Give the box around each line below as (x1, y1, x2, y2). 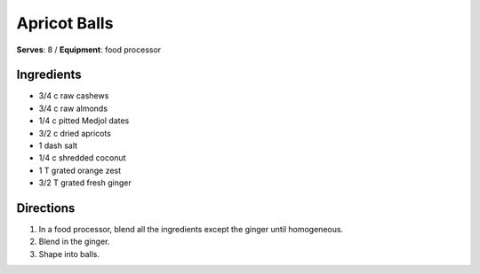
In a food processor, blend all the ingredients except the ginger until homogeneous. (38, 224, 344, 235)
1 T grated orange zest (38, 165, 122, 176)
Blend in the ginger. (38, 236, 110, 247)
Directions (16, 200, 76, 215)
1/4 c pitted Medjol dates (38, 115, 130, 126)
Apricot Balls (16, 13, 114, 33)
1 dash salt (38, 140, 78, 151)
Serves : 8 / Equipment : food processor (16, 44, 162, 55)
